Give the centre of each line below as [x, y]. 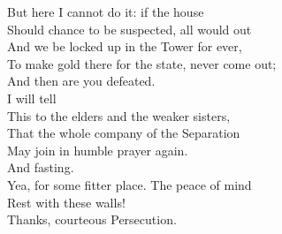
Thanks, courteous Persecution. [92, 219]
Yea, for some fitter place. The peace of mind [130, 184]
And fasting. [41, 167]
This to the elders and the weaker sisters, [119, 115]
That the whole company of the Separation [124, 133]
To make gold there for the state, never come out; [142, 63]
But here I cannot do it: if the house [106, 11]
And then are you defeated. [81, 81]
